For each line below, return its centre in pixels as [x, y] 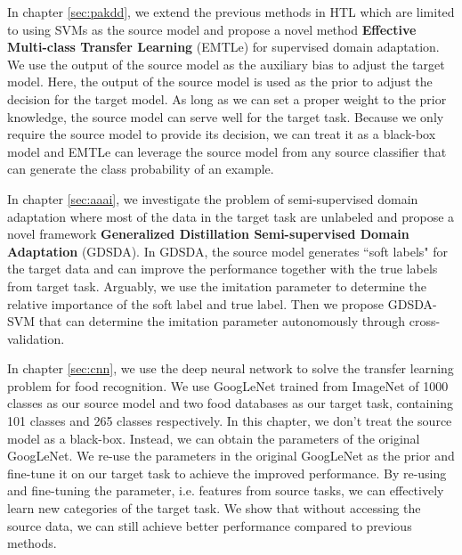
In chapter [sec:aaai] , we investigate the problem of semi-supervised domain [213, 198]
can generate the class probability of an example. [141, 169]
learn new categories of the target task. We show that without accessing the [214, 508]
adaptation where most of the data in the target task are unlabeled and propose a [231, 216]
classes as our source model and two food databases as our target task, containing [230, 403]
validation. [36, 338]
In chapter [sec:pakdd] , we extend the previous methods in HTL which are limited [231, 12]
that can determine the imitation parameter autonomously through [222, 321]
